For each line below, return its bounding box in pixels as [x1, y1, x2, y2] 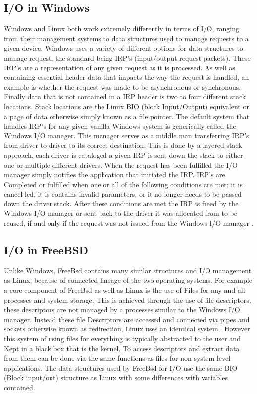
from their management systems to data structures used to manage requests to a [4, 33, 249, 43]
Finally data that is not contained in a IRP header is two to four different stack [4, 91, 246, 102]
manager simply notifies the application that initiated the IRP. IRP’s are [4, 169, 225, 180]
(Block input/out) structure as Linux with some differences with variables [4, 372, 228, 383]
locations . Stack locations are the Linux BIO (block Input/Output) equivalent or [4, 101, 249, 111]
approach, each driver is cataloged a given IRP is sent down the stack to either [4, 149, 243, 160]
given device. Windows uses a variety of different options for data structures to [4, 43, 243, 53]
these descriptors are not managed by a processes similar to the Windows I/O [4, 304, 240, 315]
